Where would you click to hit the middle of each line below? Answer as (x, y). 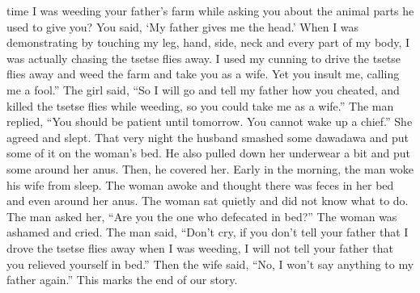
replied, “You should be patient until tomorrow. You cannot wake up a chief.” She (210, 121)
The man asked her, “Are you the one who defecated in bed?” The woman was (202, 216)
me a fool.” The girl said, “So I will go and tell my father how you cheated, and (203, 89)
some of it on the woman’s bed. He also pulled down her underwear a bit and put (208, 153)
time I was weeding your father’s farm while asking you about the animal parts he (210, 10)
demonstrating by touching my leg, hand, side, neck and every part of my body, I (208, 42)
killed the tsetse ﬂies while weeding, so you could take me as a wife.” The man (200, 105)
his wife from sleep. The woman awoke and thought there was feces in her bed (200, 184)
